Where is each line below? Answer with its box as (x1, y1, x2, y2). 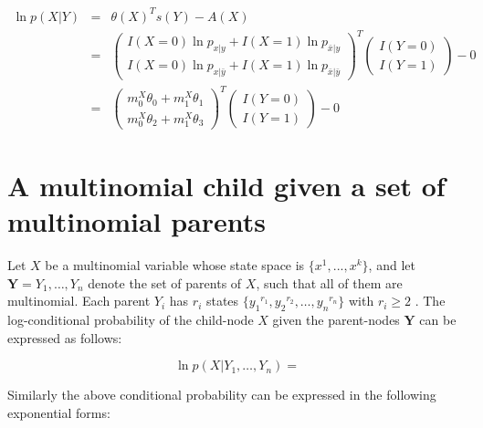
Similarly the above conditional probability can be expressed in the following (7, 385, 436, 404)
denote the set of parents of (88, 273, 242, 292)
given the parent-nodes (272, 310, 400, 329)
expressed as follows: (7, 328, 122, 347)
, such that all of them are (256, 273, 403, 292)
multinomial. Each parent (7, 291, 151, 310)
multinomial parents (7, 203, 267, 240)
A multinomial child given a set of (7, 167, 446, 204)
